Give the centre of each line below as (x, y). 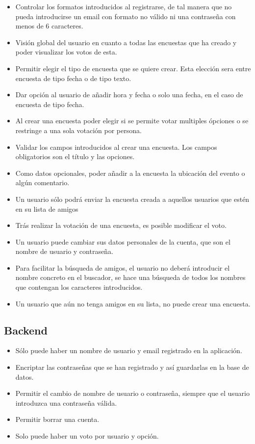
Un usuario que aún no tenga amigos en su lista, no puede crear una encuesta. (133, 303)
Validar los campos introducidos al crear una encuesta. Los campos (116, 147)
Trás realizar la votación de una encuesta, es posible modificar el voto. (121, 225)
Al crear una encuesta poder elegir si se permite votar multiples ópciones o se (132, 121)
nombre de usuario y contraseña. (64, 251)
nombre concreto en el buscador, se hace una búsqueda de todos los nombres (130, 277)
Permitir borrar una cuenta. (57, 419)
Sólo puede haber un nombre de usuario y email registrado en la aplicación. (129, 350)
